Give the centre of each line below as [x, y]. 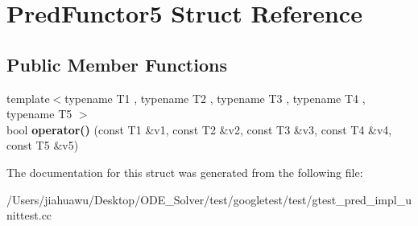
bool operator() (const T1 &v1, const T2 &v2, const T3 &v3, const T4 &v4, [199, 129]
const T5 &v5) [43, 145]
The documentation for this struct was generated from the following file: [185, 172]
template [28, 98]
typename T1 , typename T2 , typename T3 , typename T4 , [215, 98]
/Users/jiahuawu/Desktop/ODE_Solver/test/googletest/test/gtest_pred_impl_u [209, 199]
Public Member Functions [117, 64]
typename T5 [39, 114]
